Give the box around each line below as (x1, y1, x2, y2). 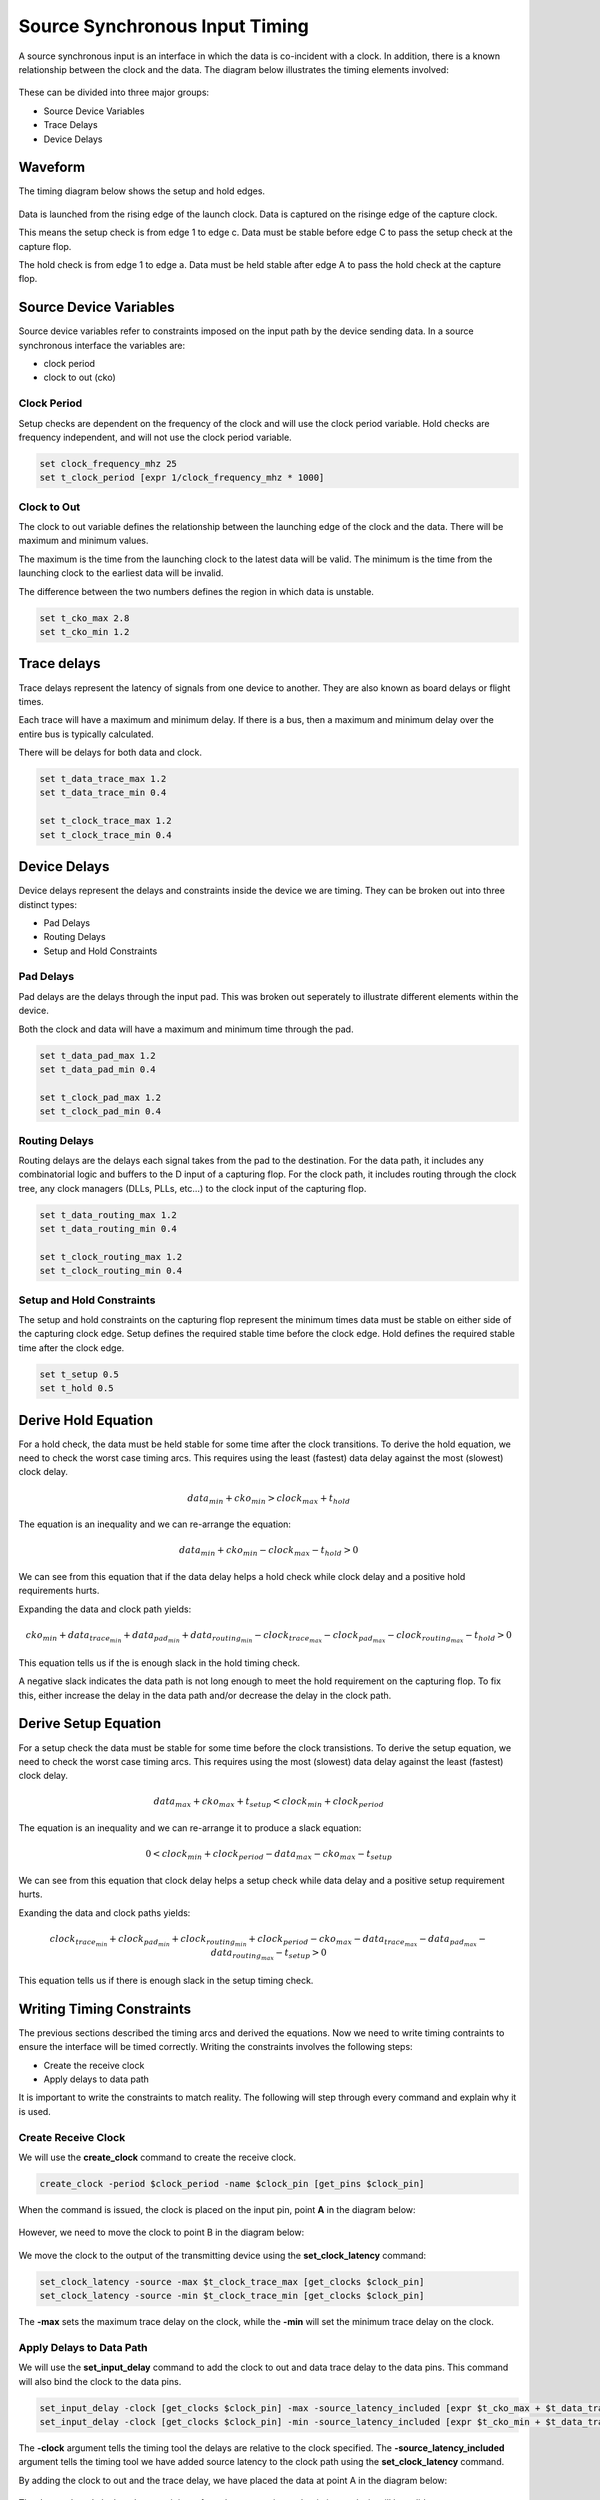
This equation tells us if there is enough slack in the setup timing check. (18, 1974, 314, 1986)
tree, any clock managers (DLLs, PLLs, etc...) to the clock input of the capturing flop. (18, 1182, 367, 1194)
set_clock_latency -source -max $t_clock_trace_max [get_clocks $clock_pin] (39, 2276, 425, 2287)
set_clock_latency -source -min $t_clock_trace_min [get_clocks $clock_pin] (39, 2290, 425, 2302)
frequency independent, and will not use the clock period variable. (18, 431, 292, 443)
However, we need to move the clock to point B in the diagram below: (18, 2226, 305, 2239)
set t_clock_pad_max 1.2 (39, 1091, 162, 1103)
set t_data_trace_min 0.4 (39, 787, 167, 799)
